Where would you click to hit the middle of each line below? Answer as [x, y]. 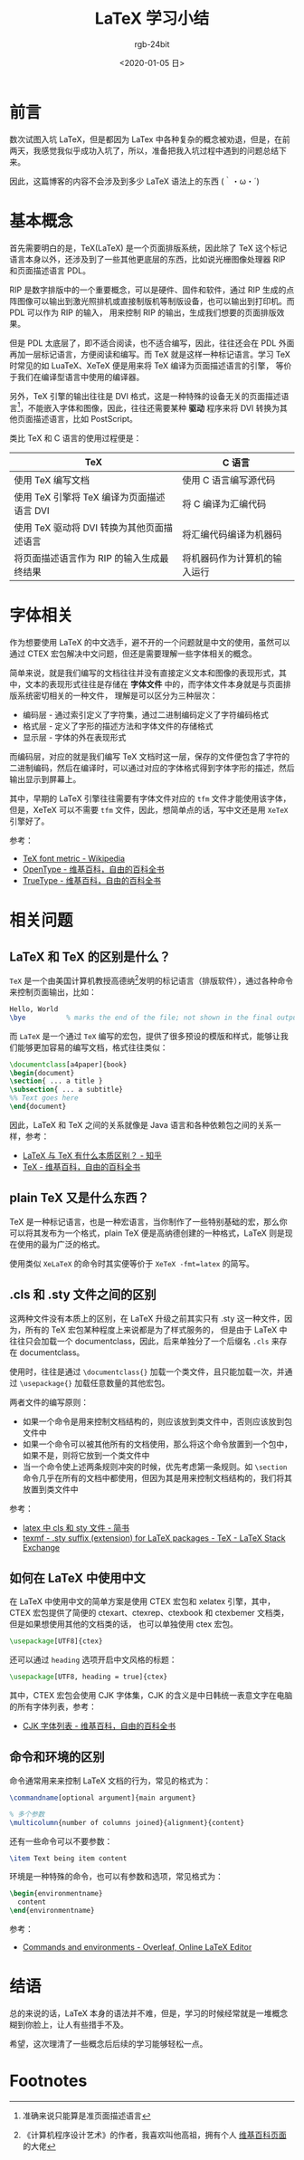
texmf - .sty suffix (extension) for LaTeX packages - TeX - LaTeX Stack [154, 1538]
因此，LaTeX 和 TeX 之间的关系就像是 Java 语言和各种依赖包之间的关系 [142, 1124]
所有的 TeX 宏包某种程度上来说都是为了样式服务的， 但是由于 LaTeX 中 [156, 1329]
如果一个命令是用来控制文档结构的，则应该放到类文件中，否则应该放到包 [157, 1421]
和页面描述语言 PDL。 [50, 270]
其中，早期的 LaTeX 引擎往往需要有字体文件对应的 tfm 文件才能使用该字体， [150, 798]
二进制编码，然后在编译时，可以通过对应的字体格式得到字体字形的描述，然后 [152, 768]
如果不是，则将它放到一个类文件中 [86, 1455]
